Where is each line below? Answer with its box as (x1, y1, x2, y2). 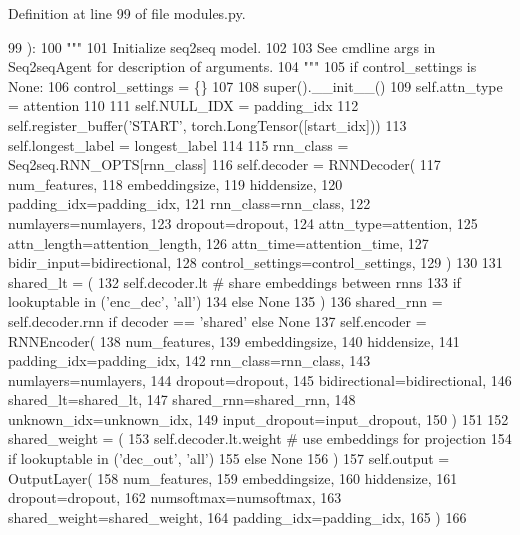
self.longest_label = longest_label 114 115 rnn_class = (8, 134, 349, 155)
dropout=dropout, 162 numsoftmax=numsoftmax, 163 (8, 487, 342, 508)
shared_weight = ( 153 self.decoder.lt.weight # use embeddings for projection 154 (8, 428, 512, 449)
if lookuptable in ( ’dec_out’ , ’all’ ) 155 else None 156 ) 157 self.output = (8, 448, 450, 469)
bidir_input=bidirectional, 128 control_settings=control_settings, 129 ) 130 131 (8, 252, 503, 273)
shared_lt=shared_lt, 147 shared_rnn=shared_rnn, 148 (8, 389, 356, 410)
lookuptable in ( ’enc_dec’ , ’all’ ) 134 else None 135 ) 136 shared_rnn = (8, 291, 443, 312)
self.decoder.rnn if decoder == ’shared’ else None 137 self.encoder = (8, 310, 427, 331)
